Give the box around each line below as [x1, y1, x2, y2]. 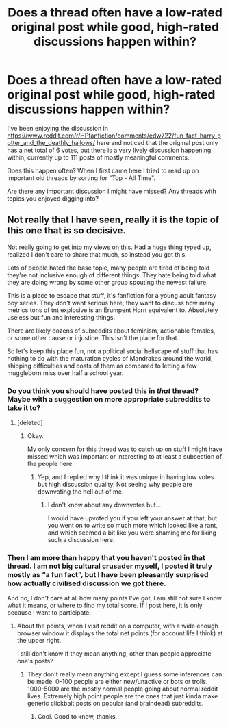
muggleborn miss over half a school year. [7, 368, 124, 377]
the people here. [27, 460, 74, 468]
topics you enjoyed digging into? [7, 194, 99, 203]
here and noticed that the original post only [97, 138, 218, 146]
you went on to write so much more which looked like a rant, [47, 522, 218, 530]
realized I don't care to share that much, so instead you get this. [7, 250, 187, 258]
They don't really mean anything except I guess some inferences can [27, 670, 222, 678]
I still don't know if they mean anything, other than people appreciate [16, 650, 212, 658]
